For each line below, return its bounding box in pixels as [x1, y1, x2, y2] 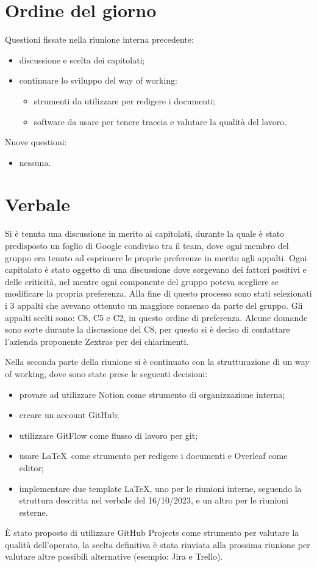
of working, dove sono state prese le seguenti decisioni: [5, 367, 208, 380]
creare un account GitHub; [19, 408, 119, 421]
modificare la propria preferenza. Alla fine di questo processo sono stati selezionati [5, 287, 312, 300]
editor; [19, 461, 44, 474]
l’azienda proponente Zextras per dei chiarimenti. [5, 334, 189, 347]
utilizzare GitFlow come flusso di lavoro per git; [19, 428, 198, 441]
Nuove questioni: [5, 135, 67, 148]
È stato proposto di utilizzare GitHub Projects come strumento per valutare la [5, 526, 299, 539]
